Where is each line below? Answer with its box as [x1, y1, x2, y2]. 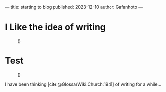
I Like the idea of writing [5, 22, 106, 33]
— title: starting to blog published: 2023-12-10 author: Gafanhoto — [5, 4, 143, 10]
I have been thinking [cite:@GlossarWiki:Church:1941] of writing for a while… [5, 81, 162, 87]
